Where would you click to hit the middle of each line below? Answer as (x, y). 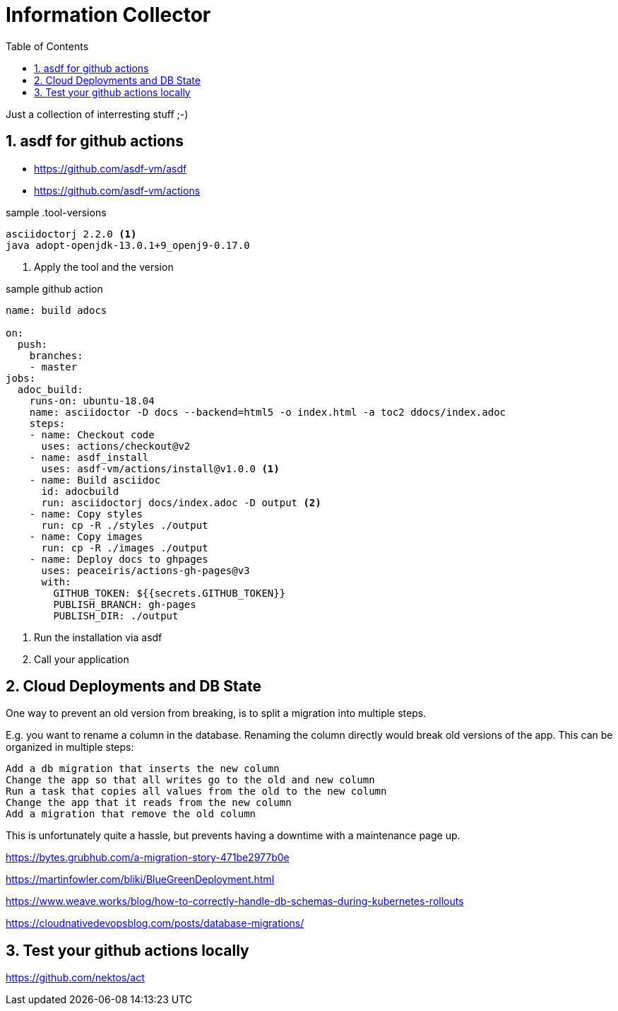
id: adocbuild (80, 491)
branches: (56, 355)
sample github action (54, 288)
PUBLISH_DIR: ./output (116, 615)
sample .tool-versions (56, 212)
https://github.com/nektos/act (75, 978)
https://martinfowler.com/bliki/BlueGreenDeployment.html (140, 879)
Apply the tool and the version (104, 267)
